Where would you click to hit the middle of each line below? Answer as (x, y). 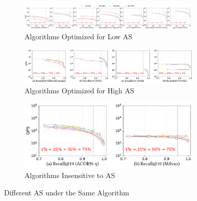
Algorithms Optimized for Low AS (79, 36)
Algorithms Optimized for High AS (79, 90)
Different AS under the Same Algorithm (67, 192)
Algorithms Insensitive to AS (70, 175)
